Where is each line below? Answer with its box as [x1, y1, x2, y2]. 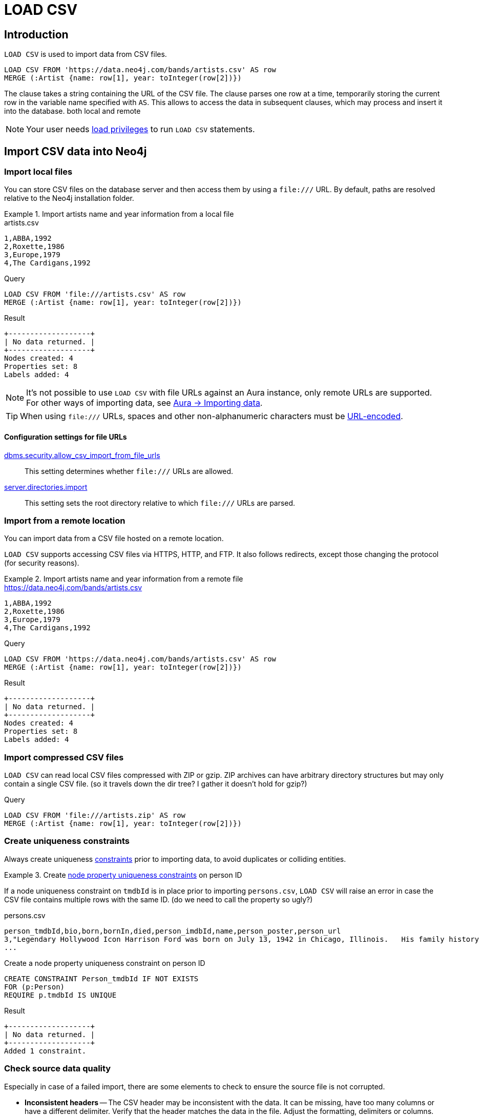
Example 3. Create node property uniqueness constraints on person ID [4, 870, 242, 879]
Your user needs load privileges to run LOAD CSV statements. [26, 124, 255, 135]
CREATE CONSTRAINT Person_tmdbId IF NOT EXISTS [4, 974, 199, 983]
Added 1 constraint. [4, 1046, 87, 1055]
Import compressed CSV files [4, 752, 124, 762]
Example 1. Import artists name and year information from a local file [4, 210, 234, 219]
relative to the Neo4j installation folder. [4, 194, 134, 203]
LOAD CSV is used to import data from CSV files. [4, 50, 167, 59]
